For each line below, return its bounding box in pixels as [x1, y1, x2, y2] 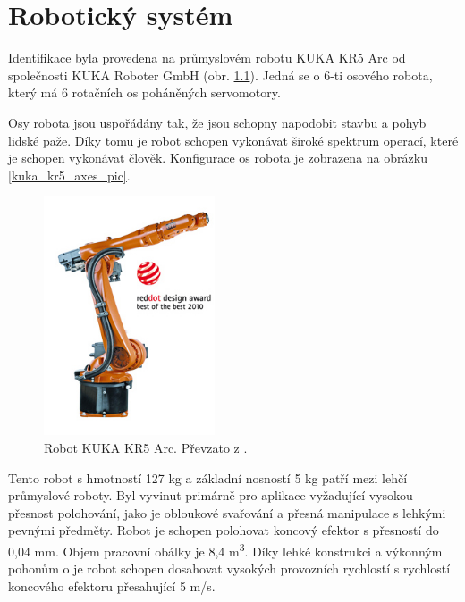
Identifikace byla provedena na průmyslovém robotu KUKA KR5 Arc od [8, 48, 406, 67]
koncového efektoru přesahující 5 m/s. [8, 576, 216, 595]
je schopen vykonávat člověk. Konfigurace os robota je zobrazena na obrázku [8, 148, 427, 167]
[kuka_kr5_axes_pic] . [8, 165, 131, 184]
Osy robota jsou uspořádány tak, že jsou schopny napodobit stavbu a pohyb [8, 113, 427, 131]
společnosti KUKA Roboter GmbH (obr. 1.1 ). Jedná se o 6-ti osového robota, [8, 65, 433, 84]
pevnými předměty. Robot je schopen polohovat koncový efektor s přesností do [8, 521, 439, 539]
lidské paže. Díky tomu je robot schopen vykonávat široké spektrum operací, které [8, 130, 459, 149]
